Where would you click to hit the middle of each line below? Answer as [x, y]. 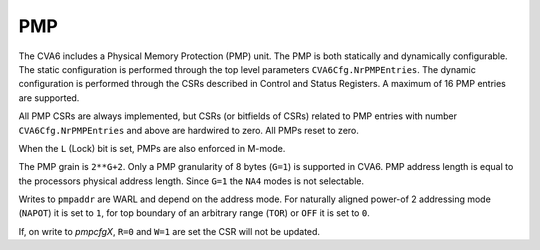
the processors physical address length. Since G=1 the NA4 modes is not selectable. [191, 181]
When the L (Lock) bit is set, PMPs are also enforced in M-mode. [152, 148]
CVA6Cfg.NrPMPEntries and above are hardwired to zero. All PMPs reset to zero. [189, 130]
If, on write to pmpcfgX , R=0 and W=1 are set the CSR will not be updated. [169, 231]
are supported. [49, 97]
